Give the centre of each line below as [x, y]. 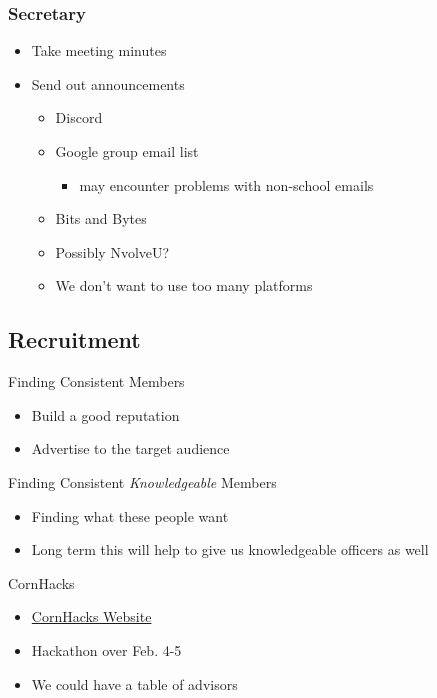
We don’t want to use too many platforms [184, 285]
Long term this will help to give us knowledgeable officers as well [230, 549]
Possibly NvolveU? [112, 251]
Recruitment [74, 339]
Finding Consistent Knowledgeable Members [142, 481]
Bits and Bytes [101, 218]
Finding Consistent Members [96, 381]
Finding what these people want [130, 515]
